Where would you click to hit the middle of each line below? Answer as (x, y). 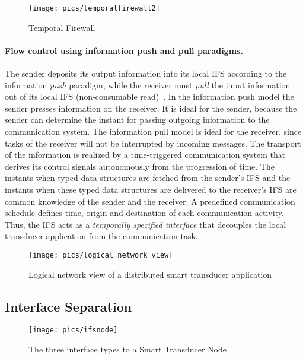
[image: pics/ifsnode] (73, 330)
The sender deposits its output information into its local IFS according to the (146, 73)
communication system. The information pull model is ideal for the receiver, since (153, 131)
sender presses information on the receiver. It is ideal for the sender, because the (151, 108)
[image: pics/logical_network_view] (101, 255)
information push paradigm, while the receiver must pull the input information (148, 85)
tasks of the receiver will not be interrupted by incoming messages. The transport (153, 143)
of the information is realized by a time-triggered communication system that (145, 155)
